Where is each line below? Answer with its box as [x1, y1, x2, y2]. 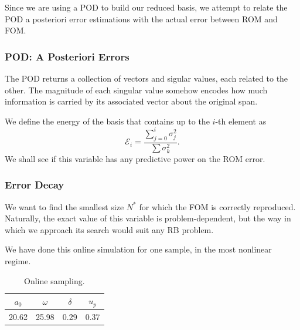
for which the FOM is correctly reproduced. [139, 200, 296, 213]
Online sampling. [24, 274, 85, 287]
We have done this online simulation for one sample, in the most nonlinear [5, 243, 272, 255]
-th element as [215, 115, 267, 127]
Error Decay [5, 177, 64, 192]
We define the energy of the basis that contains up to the [5, 115, 210, 127]
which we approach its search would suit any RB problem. [5, 223, 214, 235]
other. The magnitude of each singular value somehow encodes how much [5, 83, 268, 96]
